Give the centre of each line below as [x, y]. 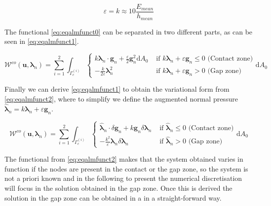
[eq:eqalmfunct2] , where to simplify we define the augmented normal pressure [121, 99]
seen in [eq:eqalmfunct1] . [42, 41]
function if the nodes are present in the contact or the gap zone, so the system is [126, 168]
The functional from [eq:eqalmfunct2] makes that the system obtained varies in [124, 159]
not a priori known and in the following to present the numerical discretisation [123, 178]
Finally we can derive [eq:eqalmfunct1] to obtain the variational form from [117, 89]
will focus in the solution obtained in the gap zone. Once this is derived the [118, 188]
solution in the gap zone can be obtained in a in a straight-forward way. [113, 197]
